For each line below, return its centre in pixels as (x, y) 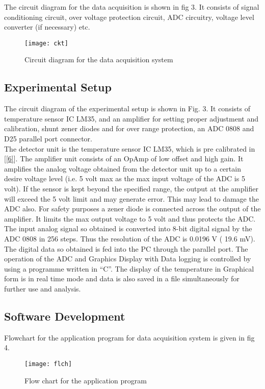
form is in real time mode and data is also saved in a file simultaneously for (122, 278)
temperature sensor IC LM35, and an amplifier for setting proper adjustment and (131, 118)
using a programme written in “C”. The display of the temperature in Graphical (129, 268)
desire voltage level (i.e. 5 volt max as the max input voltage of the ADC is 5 (125, 178)
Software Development (65, 316)
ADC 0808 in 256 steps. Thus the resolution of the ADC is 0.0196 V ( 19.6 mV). (130, 238)
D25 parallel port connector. (48, 139)
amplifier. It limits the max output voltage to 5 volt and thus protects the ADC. (130, 218)
